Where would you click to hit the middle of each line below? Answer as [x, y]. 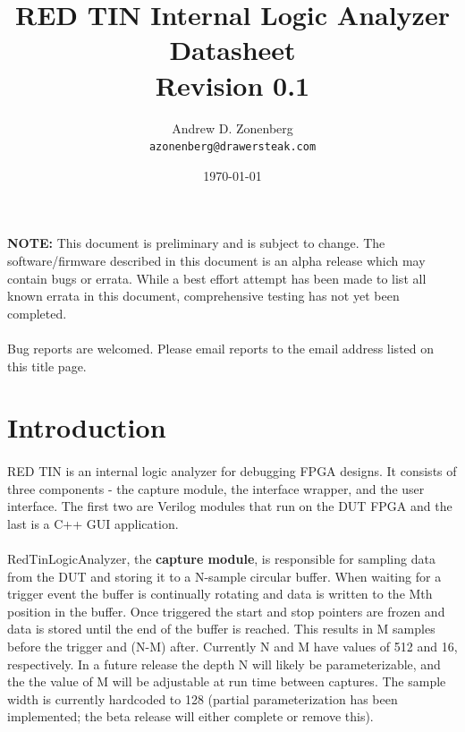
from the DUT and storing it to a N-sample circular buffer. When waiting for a [224, 576]
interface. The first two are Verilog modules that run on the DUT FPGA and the [230, 506]
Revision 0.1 [232, 85]
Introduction [87, 427]
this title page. [47, 366]
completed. [37, 313]
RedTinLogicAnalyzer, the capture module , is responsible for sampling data [221, 559]
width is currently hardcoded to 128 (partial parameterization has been [203, 698]
